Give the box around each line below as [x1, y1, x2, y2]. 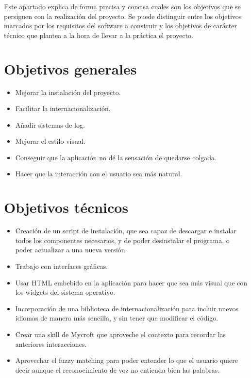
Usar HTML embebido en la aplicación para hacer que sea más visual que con [15, 277, 248, 287]
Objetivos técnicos [4, 197, 129, 217]
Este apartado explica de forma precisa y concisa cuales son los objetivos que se [4, 1, 241, 11]
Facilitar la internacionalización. [15, 103, 111, 113]
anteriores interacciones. [15, 339, 87, 349]
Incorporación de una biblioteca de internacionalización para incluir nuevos [15, 303, 239, 313]
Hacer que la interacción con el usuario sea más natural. [15, 169, 182, 179]
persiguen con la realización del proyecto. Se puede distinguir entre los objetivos [4, 11, 242, 21]
